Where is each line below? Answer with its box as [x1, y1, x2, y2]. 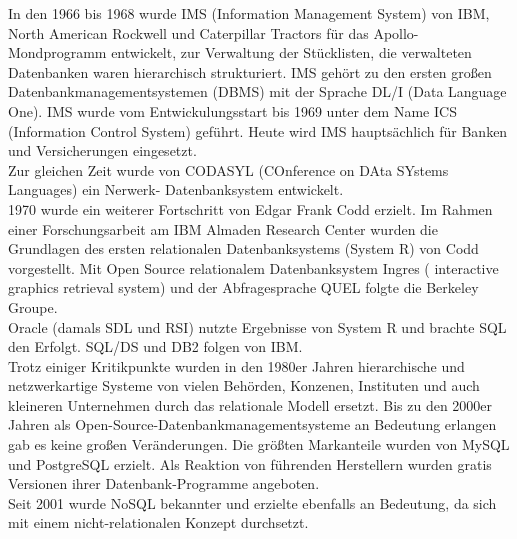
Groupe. [8, 296, 58, 317]
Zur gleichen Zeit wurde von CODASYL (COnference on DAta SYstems [8, 159, 449, 180]
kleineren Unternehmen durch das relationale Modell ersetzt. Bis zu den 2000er [8, 394, 493, 415]
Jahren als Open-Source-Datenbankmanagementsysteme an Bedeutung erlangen [8, 414, 497, 435]
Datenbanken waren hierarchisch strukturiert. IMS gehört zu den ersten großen [8, 61, 492, 82]
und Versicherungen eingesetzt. [8, 140, 197, 161]
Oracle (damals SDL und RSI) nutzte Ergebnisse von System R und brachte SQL [8, 316, 507, 337]
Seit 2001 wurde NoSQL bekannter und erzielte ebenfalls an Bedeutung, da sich [8, 492, 497, 513]
